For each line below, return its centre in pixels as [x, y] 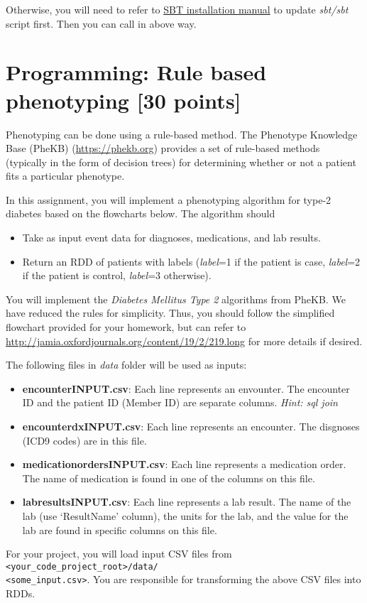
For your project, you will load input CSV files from [119, 554]
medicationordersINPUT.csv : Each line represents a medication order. [184, 464]
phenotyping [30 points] [124, 100]
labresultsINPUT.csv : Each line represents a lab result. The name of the [187, 502]
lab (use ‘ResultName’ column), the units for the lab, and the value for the [185, 515]
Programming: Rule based [136, 72]
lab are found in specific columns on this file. [120, 529]
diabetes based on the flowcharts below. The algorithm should [141, 213]
